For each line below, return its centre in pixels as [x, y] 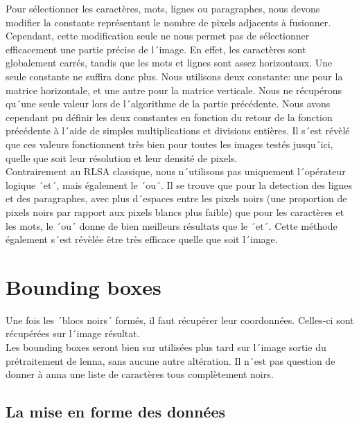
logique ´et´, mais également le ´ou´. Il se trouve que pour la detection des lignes [179, 184]
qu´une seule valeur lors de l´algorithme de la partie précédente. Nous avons [168, 103]
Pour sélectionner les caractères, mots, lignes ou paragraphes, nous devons [163, 8]
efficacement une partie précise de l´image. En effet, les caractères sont [156, 49]
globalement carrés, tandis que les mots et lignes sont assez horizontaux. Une [169, 63]
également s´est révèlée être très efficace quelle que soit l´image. [142, 239]
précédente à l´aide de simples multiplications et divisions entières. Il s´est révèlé [178, 130]
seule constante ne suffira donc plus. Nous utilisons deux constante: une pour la [174, 76]
